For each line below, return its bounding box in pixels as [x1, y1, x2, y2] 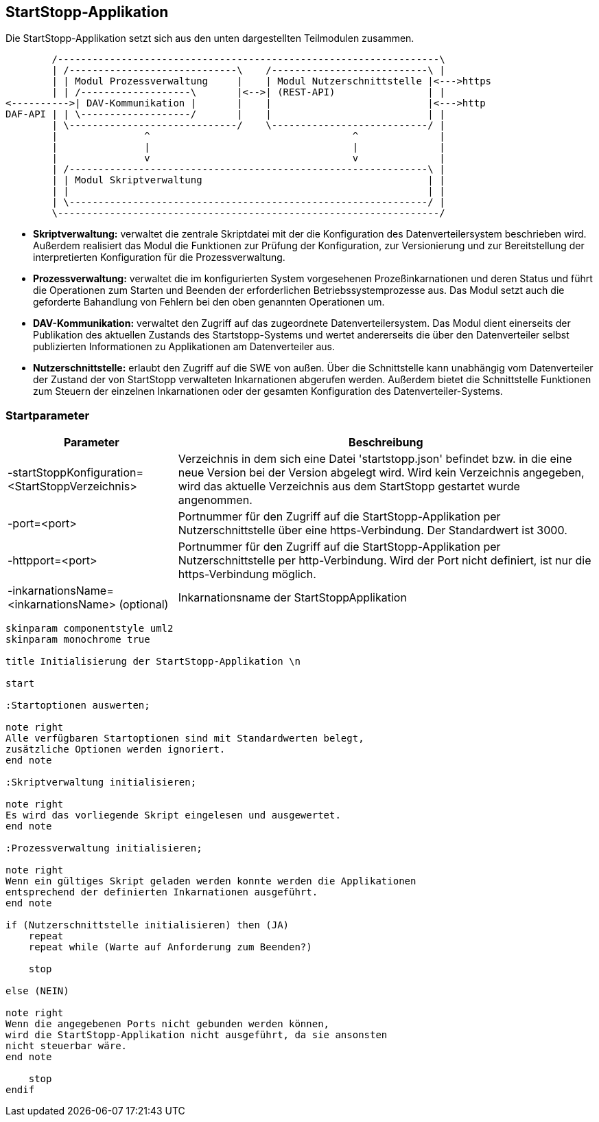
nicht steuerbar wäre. [5, 1040, 128, 1052]
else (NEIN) [5, 985, 69, 997]
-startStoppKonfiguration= [8, 466, 144, 480]
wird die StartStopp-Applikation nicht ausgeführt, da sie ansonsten [5, 1029, 388, 1041]
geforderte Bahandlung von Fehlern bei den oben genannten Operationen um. [33, 296, 385, 308]
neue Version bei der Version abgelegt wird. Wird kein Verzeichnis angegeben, [178, 466, 585, 480]
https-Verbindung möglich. [178, 567, 316, 582]
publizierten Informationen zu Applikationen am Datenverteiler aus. [33, 341, 335, 353]
